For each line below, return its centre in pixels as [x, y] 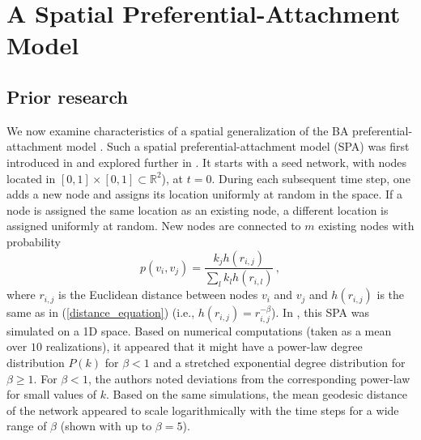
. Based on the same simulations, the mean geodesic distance [256, 394]
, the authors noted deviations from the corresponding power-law [249, 378]
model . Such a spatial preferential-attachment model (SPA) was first [238, 146]
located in [31, 178]
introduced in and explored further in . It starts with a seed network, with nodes [207, 162]
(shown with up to [106, 426]
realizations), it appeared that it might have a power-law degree [204, 346]
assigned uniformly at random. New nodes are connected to [154, 226]
